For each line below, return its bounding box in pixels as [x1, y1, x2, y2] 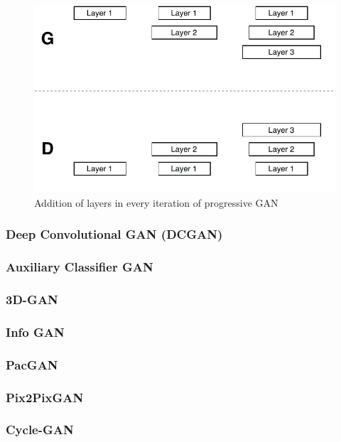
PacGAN [6, 355, 58, 373]
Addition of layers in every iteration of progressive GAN [34, 195, 278, 210]
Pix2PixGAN [6, 388, 84, 406]
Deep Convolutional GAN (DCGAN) [6, 225, 223, 243]
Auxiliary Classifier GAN [6, 258, 153, 276]
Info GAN [6, 323, 65, 340]
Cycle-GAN [6, 421, 74, 438]
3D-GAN [6, 291, 58, 308]
